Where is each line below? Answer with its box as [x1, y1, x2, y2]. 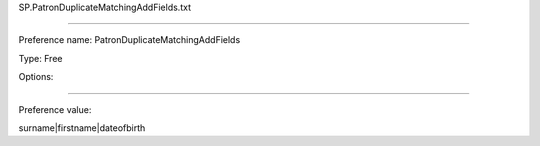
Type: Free [18, 52, 63, 64]
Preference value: [18, 103, 92, 115]
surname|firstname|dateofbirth [18, 121, 146, 134]
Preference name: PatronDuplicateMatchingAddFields [18, 34, 241, 46]
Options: [18, 71, 54, 83]
